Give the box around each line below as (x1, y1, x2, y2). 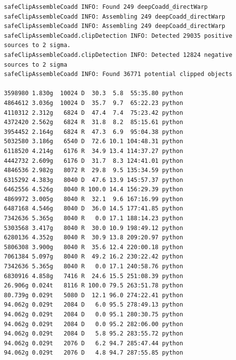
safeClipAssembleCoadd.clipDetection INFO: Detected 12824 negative (4, 51, 233, 58)
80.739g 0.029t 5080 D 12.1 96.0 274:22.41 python (4, 291, 184, 299)
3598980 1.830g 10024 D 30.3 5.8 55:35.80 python (4, 90, 184, 97)
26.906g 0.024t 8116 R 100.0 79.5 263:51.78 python (4, 282, 184, 289)
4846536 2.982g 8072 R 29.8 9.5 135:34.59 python (4, 167, 184, 174)
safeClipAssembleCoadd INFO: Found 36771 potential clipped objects (4, 71, 233, 78)
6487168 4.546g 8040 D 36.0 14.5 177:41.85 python (4, 205, 184, 212)
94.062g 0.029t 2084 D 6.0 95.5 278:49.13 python (4, 301, 184, 309)
